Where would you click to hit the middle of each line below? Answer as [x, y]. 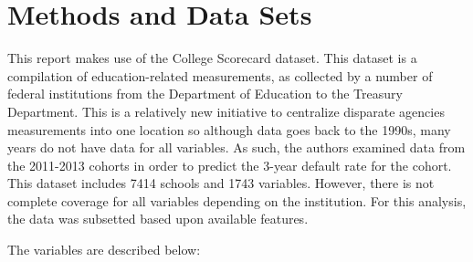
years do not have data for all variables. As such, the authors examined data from [236, 147]
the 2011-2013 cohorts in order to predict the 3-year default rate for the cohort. [230, 165]
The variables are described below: [104, 250]
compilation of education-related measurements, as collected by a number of [220, 75]
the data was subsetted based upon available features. [158, 219]
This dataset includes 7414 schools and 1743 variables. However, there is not [221, 183]
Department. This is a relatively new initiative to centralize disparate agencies [226, 111]
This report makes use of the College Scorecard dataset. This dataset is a [212, 58]
